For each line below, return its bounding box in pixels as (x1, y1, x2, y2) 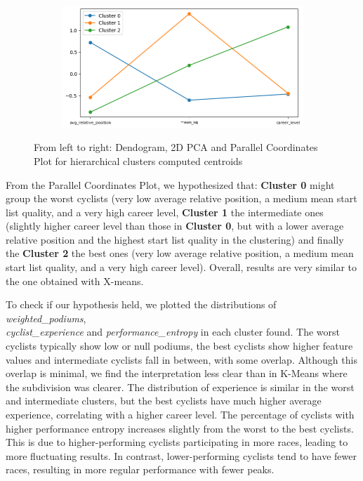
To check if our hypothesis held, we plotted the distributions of (6, 297, 277, 312)
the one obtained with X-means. (6, 273, 144, 288)
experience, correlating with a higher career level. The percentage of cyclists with (6, 407, 355, 422)
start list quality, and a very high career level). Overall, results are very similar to (6, 260, 357, 275)
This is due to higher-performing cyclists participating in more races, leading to (6, 435, 348, 449)
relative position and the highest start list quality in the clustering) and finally (6, 232, 344, 246)
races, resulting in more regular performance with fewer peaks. (6, 462, 275, 477)
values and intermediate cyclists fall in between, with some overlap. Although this (6, 352, 357, 367)
